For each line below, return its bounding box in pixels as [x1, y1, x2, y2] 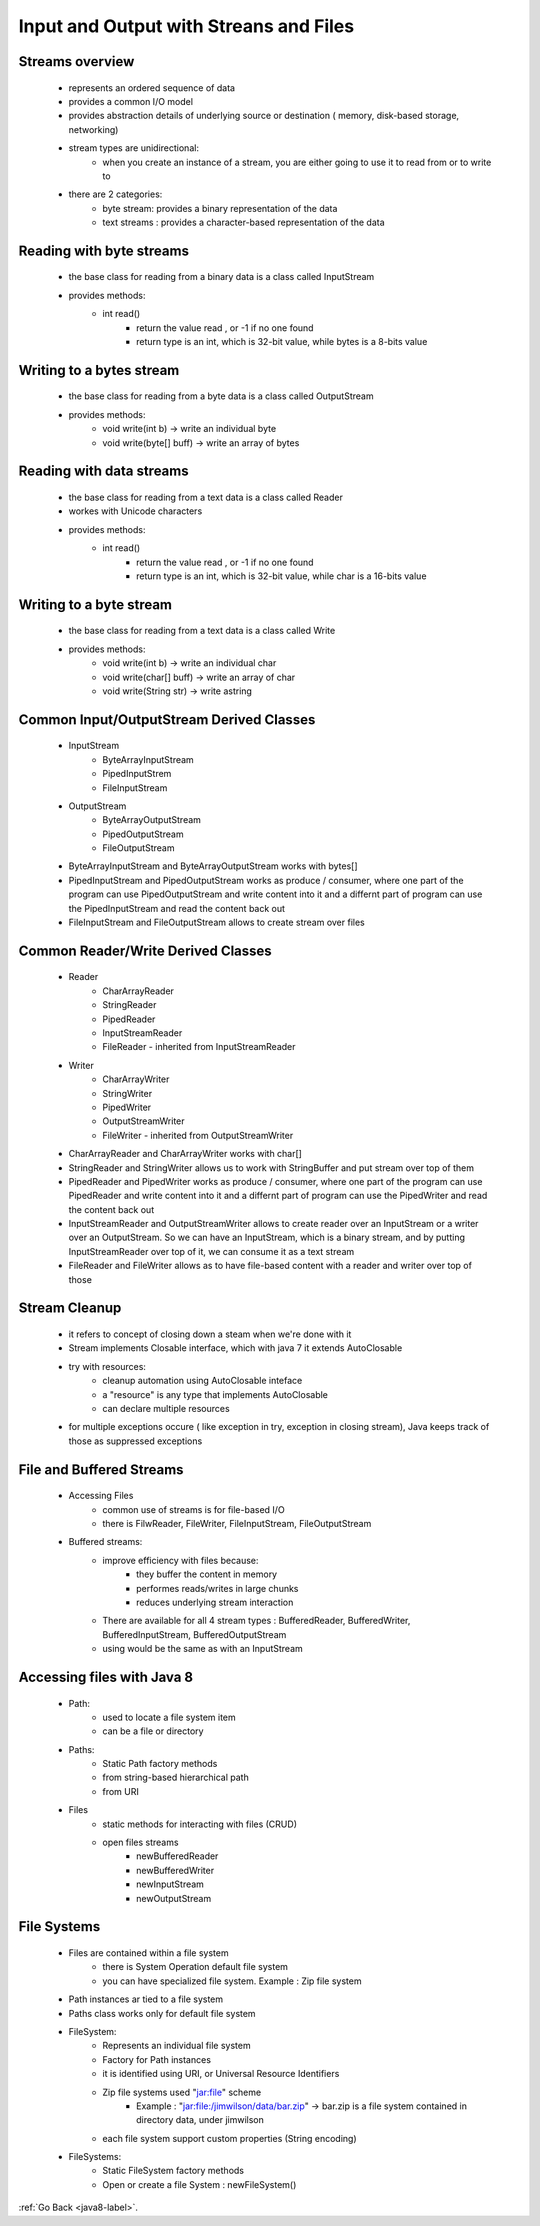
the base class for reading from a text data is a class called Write [68, 625, 336, 637]
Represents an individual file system [102, 2040, 251, 2052]
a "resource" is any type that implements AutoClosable [102, 1388, 329, 1400]
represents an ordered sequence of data [68, 81, 235, 94]
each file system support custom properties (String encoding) [102, 2132, 357, 2144]
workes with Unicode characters [68, 505, 203, 517]
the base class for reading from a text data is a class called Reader [68, 491, 344, 504]
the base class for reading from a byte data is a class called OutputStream [68, 390, 374, 402]
